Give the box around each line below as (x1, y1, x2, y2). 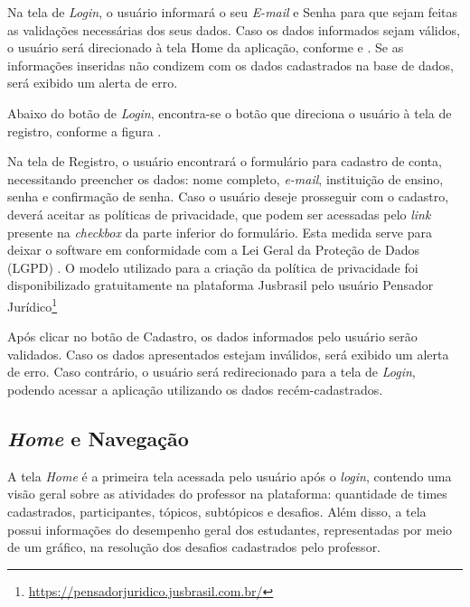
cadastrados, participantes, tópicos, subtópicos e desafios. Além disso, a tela (7, 501, 427, 520)
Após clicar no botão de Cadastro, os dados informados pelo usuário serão (7, 327, 418, 346)
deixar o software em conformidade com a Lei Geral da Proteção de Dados (7, 240, 419, 259)
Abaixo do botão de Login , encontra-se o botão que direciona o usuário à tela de (7, 103, 452, 122)
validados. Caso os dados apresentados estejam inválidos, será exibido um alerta (7, 344, 449, 363)
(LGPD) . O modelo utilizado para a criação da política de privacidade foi (7, 257, 418, 276)
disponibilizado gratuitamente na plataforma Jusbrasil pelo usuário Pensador (7, 275, 434, 294)
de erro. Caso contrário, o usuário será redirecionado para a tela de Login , (7, 362, 416, 381)
